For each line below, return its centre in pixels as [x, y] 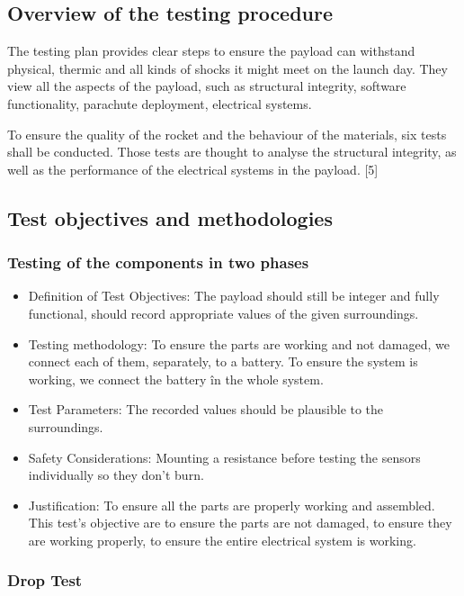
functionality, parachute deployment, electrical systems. [160, 103]
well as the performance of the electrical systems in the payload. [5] [193, 169]
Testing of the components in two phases [158, 262]
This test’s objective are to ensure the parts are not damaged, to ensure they [240, 523]
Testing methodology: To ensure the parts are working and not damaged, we [239, 343]
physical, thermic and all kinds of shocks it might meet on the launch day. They [228, 68]
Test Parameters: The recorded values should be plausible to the [206, 409]
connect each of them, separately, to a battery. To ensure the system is [223, 361]
